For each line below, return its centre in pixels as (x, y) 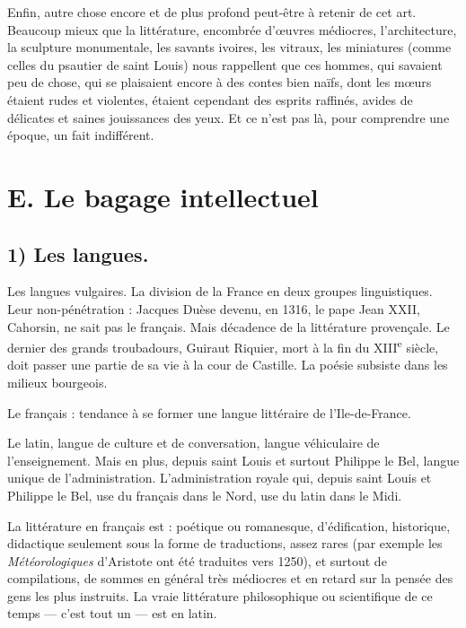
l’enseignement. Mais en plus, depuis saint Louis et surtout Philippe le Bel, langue (233, 460)
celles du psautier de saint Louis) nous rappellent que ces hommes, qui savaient (225, 64)
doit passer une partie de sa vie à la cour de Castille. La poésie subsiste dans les (228, 365)
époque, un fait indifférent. (81, 135)
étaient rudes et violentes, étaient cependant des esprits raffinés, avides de (210, 99)
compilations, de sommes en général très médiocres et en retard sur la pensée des (230, 578)
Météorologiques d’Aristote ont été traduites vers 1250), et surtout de (197, 560)
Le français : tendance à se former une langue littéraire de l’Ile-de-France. (209, 412)
